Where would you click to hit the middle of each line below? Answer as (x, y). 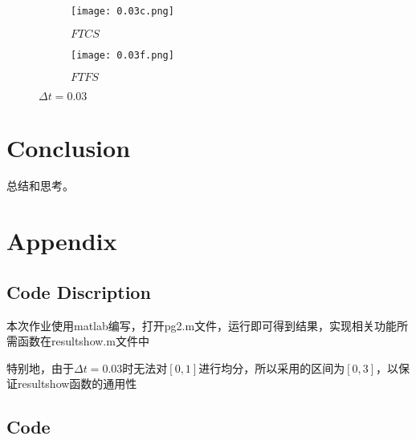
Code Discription (79, 291)
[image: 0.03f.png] (122, 55)
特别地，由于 (40, 367)
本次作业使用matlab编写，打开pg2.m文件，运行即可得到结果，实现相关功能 (202, 325)
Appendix (62, 241)
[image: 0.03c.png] (122, 11)
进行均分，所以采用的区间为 (272, 367)
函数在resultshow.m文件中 (83, 341)
